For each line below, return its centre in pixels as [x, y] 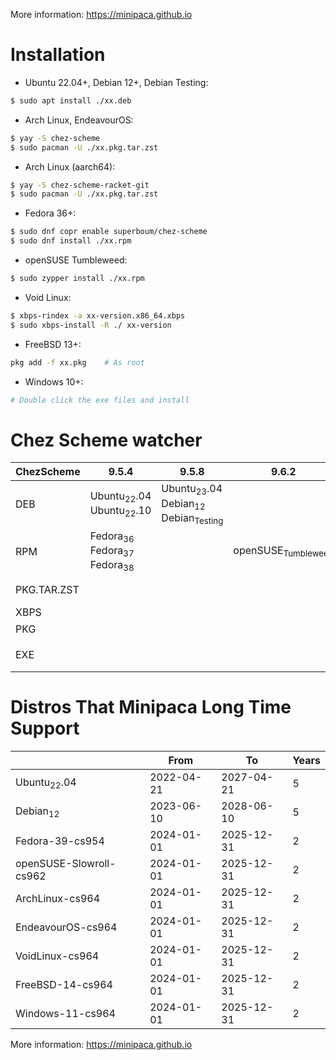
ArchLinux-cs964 [58, 898]
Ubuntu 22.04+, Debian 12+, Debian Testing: [116, 82]
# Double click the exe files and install [100, 400]
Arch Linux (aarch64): [70, 166]
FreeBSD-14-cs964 [64, 984]
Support [45, 728]
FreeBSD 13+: [53, 344]
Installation [58, 55]
